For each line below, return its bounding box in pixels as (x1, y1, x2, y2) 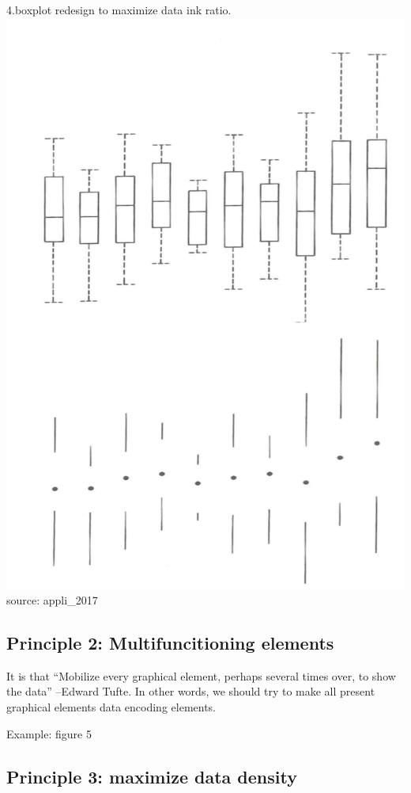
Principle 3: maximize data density (6, 764, 297, 788)
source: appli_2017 (6, 591, 98, 608)
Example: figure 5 (6, 725, 92, 742)
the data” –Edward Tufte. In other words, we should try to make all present (6, 683, 375, 700)
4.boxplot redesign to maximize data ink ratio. (6, 2, 232, 17)
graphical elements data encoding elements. (6, 698, 217, 715)
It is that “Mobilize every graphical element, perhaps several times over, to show (6, 667, 396, 684)
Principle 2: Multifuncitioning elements (6, 630, 334, 654)
